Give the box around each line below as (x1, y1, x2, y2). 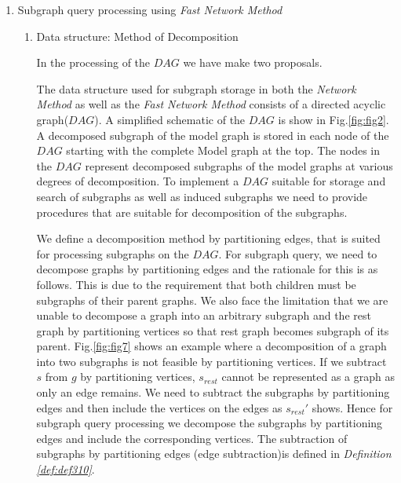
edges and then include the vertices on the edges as (36, 399, 283, 415)
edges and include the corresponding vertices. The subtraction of (36, 430, 348, 446)
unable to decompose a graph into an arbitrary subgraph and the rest (36, 307, 371, 324)
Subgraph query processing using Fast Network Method (17, 2, 283, 17)
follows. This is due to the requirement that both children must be (36, 276, 356, 292)
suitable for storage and (272, 173, 386, 189)
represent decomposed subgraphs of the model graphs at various (85, 157, 393, 174)
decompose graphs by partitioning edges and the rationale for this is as (36, 261, 378, 277)
